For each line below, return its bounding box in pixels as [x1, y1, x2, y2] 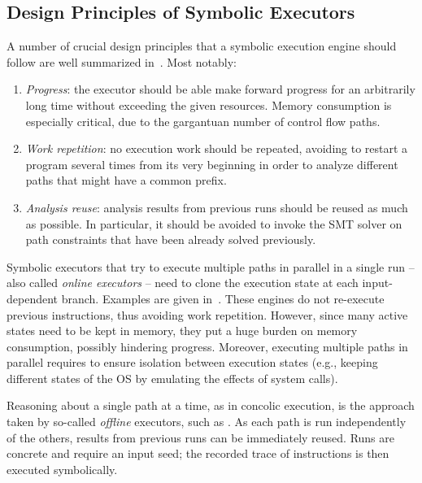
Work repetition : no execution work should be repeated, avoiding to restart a [25, 140, 408, 157]
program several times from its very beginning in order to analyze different [25, 155, 398, 172]
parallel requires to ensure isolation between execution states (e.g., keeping [7, 354, 378, 371]
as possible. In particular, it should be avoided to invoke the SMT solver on [25, 215, 402, 232]
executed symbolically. [7, 460, 118, 477]
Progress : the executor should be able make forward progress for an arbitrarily [25, 80, 415, 98]
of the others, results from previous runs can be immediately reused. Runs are [7, 429, 394, 446]
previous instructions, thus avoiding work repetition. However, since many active [7, 306, 408, 323]
